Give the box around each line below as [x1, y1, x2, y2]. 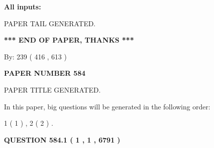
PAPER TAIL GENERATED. [4, 18, 96, 28]
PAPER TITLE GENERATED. [4, 84, 101, 95]
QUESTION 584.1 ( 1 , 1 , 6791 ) [4, 134, 121, 145]
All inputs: [4, 1, 41, 11]
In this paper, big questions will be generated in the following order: [4, 101, 211, 111]
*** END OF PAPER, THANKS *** [4, 35, 134, 45]
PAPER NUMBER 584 [4, 68, 86, 78]
